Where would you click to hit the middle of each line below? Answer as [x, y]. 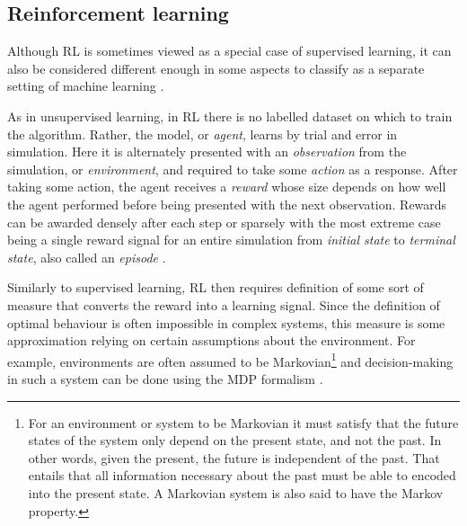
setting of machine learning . [86, 86]
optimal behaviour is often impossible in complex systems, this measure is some [226, 322]
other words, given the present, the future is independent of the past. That [234, 457]
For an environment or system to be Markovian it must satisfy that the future [243, 422]
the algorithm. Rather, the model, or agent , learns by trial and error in [203, 134]
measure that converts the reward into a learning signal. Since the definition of [224, 304]
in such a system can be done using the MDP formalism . [165, 378]
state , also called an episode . [87, 257]
